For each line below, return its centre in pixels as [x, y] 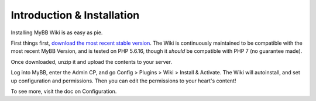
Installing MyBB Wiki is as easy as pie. [57, 33]
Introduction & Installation [75, 15]
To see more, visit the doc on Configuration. [64, 91]
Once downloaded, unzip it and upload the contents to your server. [92, 62]
